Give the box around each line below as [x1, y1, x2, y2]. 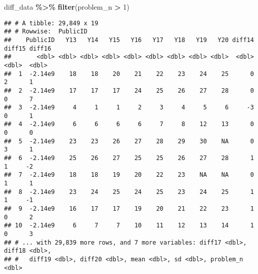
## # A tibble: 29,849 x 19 [4, 19, 99, 27]
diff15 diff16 [4, 45, 52, 52]
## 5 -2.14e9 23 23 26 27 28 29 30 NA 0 [4, 137, 254, 145]
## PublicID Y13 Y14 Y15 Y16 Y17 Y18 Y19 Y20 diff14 [4, 36, 254, 44]
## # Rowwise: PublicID [4, 28, 88, 35]
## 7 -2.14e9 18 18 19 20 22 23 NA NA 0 [4, 171, 254, 179]
